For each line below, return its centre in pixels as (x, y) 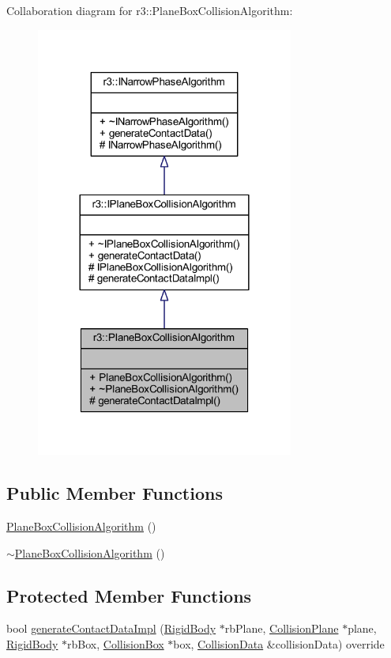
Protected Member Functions (129, 595)
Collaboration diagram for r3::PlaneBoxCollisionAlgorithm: (150, 10)
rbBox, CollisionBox (116, 643)
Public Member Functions (115, 493)
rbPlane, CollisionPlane (282, 628)
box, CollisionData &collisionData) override (279, 643)
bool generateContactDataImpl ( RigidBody (111, 628)
